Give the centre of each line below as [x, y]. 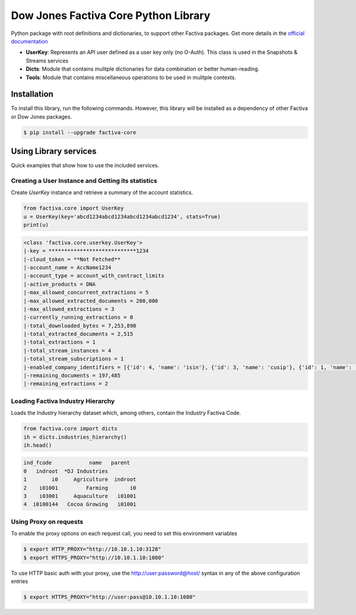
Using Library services [54, 151]
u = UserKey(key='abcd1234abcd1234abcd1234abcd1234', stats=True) [122, 216]
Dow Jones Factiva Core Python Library [111, 15]
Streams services [47, 61]
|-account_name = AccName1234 [67, 267]
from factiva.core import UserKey [74, 208]
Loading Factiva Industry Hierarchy [63, 401]
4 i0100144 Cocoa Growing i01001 [80, 504]
